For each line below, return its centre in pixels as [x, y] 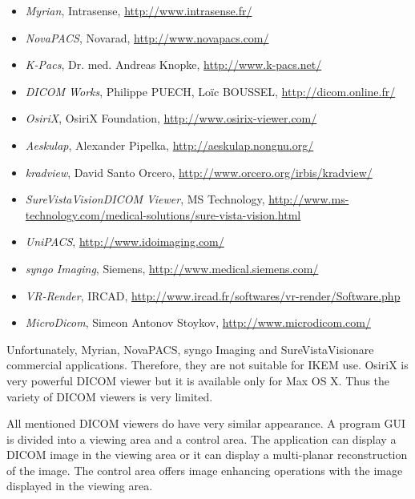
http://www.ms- [309, 199]
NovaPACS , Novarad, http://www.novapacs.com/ [147, 37]
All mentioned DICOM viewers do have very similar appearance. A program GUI [206, 423]
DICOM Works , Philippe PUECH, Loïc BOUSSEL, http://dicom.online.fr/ [210, 91]
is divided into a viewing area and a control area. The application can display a [201, 439]
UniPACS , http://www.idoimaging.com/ [125, 241]
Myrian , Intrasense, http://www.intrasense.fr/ [139, 10]
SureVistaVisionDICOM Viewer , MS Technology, [145, 199]
